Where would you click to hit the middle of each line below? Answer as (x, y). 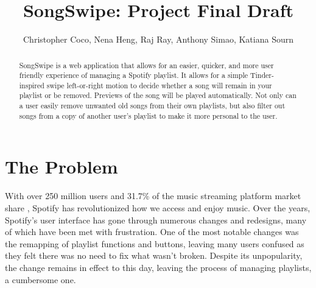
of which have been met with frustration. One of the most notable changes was (152, 232)
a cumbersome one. (40, 279)
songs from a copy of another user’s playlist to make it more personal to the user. (148, 115)
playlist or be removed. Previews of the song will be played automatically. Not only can (158, 95)
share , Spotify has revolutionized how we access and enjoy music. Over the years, (158, 207)
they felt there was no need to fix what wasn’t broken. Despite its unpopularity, (154, 255)
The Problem (61, 167)
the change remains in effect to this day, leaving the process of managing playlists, (158, 267)
